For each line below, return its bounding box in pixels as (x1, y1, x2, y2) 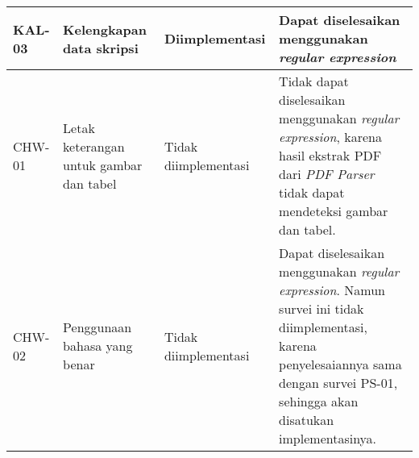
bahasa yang (63, 336, 133, 355)
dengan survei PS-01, (279, 373, 398, 392)
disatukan (279, 410, 334, 429)
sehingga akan (279, 392, 359, 410)
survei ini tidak (279, 299, 364, 318)
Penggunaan (63, 318, 132, 336)
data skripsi (63, 38, 139, 57)
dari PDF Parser (279, 164, 375, 183)
